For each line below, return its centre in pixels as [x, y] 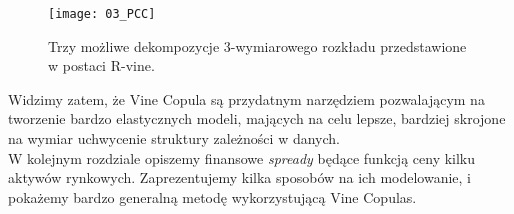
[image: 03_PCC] [102, 14]
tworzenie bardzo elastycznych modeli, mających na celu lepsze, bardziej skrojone [257, 118]
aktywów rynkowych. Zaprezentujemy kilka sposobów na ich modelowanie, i [239, 177]
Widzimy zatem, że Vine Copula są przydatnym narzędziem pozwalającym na [246, 98]
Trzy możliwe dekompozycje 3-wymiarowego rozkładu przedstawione [257, 45]
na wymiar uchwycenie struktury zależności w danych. [174, 138]
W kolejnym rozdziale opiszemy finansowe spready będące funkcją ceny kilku [242, 157]
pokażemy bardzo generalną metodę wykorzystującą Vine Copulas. [212, 196]
